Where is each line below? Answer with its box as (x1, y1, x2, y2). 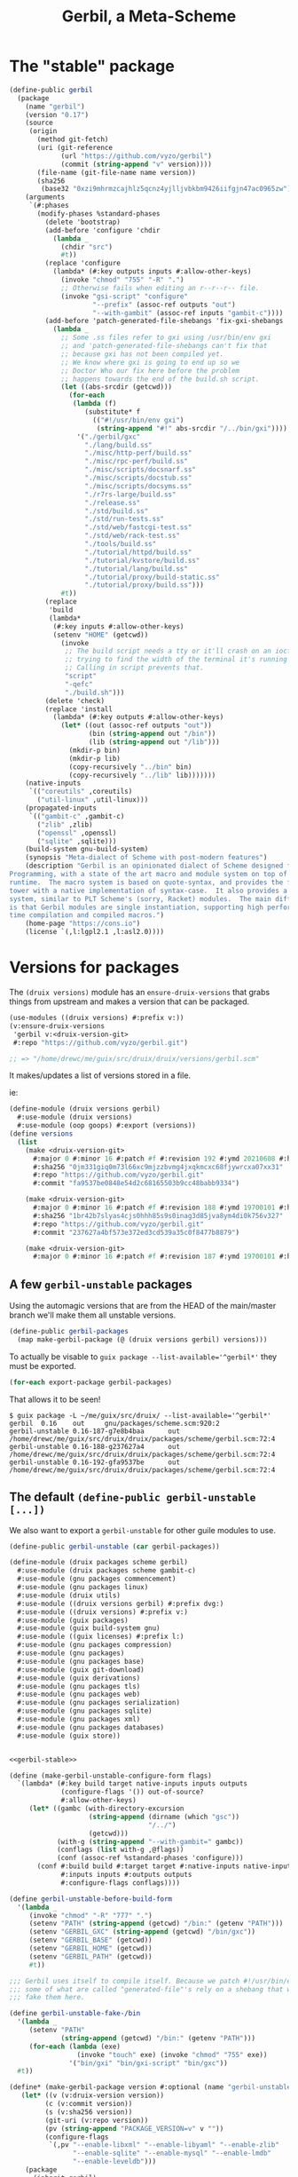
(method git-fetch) (36, 135, 109, 144)
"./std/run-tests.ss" (84, 515, 165, 524)
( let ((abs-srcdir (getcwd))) (60, 383, 173, 392)
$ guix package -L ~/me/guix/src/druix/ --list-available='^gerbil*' (9, 1411, 272, 1420)
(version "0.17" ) (25, 110, 90, 119)
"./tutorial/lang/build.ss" (84, 564, 189, 574)
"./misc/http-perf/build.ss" (84, 448, 192, 458)
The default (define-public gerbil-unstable (9, 1490, 256, 1505)
